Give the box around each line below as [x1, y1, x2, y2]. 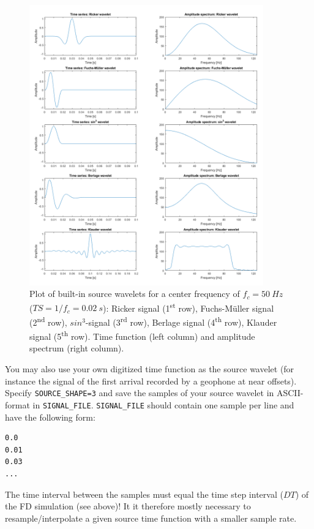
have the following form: [5, 410, 95, 423]
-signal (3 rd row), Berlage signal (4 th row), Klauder [85, 313, 277, 328]
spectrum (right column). [29, 342, 124, 355]
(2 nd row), [29, 313, 67, 328]
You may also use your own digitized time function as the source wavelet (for [5, 362, 294, 375]
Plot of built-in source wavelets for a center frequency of [29, 287, 240, 300]
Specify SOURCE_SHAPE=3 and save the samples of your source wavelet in [5, 386, 274, 399]
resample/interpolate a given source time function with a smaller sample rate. [5, 511, 297, 524]
